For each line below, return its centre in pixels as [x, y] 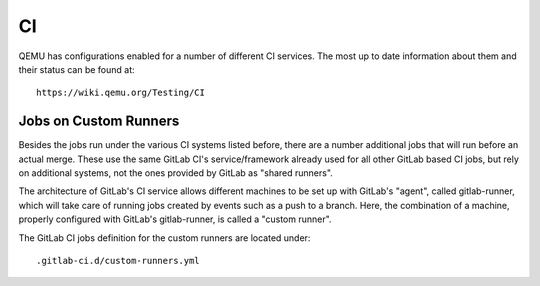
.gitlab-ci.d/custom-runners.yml [118, 260]
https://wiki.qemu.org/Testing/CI [120, 93]
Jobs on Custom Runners [99, 121]
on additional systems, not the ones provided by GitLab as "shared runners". [176, 173]
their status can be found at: [76, 69]
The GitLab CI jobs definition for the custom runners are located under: [164, 237]
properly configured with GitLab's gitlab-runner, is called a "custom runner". [175, 219]
